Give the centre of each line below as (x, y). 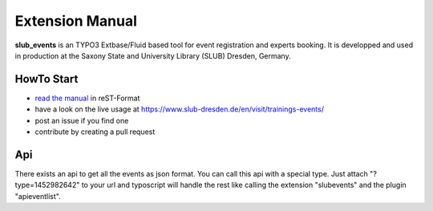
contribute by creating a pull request (95, 132)
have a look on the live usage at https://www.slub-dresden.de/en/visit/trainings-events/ (180, 109)
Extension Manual (76, 21)
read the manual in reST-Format (87, 98)
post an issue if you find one (82, 120)
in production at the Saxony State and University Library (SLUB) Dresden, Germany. (153, 55)
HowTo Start (47, 79)
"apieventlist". (38, 196)
